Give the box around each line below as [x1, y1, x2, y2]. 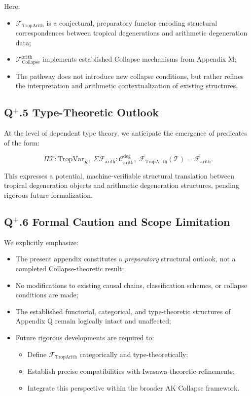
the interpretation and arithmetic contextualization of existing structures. [15, 80, 238, 91]
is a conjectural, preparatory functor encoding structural [46, 17, 217, 28]
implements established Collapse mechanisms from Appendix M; [42, 54, 237, 64]
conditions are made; [15, 289, 78, 300]
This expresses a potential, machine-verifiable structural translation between [4, 170, 234, 180]
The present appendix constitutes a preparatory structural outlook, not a [15, 253, 236, 264]
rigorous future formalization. [4, 190, 93, 200]
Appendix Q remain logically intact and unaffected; [15, 316, 171, 326]
